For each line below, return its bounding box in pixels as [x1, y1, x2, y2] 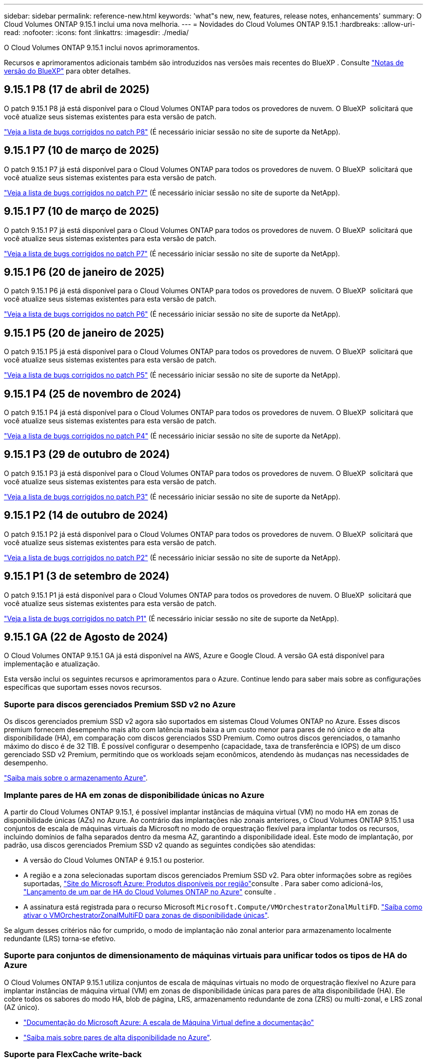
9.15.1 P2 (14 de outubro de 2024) [4, 509, 168, 522]
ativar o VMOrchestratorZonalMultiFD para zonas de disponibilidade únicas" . [23, 911, 270, 919]
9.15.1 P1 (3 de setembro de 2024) [4, 570, 170, 583]
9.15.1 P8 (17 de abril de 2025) [4, 83, 150, 96]
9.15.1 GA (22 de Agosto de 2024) [4, 631, 168, 644]
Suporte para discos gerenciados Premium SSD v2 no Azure [4, 699, 236, 709]
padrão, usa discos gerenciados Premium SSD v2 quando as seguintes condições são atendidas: [4, 840, 316, 849]
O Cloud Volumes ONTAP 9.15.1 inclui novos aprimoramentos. [4, 43, 200, 52]
